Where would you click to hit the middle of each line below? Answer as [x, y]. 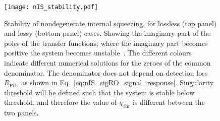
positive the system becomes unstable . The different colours [98, 53]
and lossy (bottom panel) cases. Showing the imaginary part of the [107, 33]
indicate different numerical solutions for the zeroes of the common [107, 63]
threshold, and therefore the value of [61, 102]
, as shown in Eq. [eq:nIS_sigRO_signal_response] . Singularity [115, 82]
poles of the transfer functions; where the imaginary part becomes [106, 43]
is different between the [169, 102]
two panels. [21, 113]
